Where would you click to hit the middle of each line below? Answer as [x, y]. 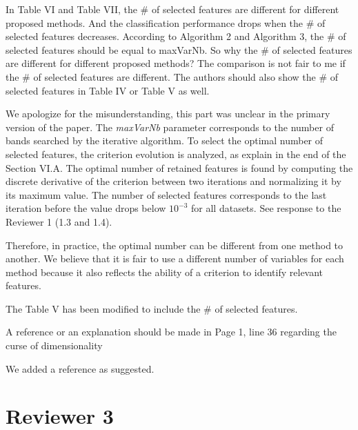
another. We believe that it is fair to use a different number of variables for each [175, 258]
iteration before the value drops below [86, 208]
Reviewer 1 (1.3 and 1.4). [59, 221]
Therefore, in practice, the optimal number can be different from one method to [175, 245]
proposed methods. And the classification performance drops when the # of [166, 22]
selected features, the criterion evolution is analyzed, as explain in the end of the [176, 154]
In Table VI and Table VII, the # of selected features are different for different [172, 9]
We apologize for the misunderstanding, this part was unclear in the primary [168, 114]
